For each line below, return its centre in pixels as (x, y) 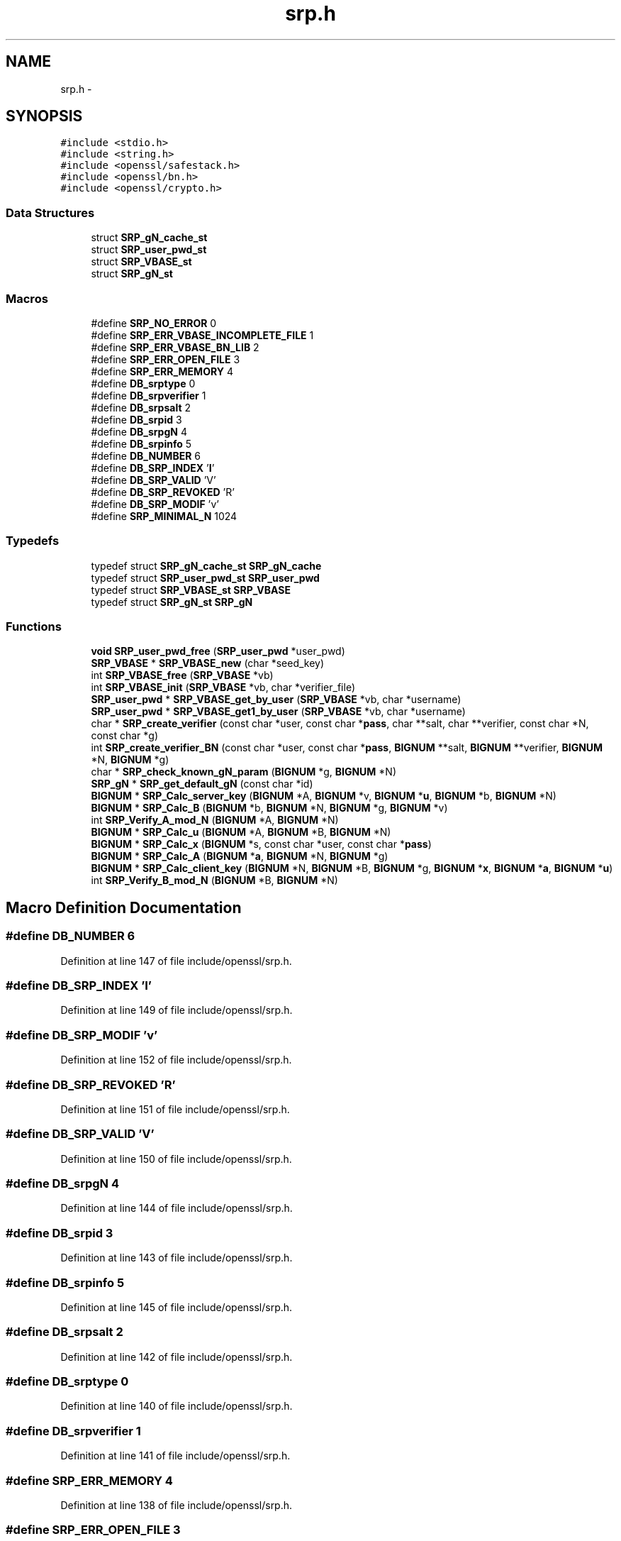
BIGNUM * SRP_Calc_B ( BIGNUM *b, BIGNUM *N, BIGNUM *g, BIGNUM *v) (269, 808)
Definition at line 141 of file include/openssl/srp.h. (175, 1456)
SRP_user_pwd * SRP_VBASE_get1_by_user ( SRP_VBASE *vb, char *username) (278, 712)
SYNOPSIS (44, 116)
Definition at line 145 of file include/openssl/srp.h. (177, 1307)
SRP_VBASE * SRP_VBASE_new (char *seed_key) (208, 663)
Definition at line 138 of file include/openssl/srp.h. (177, 1505)
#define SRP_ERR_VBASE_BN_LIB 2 (175, 347)
